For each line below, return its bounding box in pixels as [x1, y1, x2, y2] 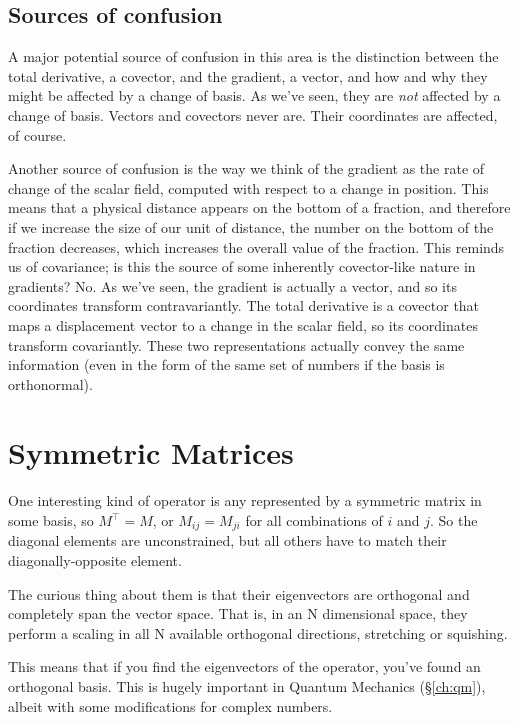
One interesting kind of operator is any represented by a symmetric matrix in [8, 490, 482, 511]
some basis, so [8, 510, 94, 531]
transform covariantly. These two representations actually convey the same [8, 334, 465, 355]
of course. [8, 124, 67, 145]
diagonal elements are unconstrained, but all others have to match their [8, 530, 447, 551]
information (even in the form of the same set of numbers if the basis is [8, 354, 445, 375]
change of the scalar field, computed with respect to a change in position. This [8, 177, 489, 198]
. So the [430, 510, 478, 531]
